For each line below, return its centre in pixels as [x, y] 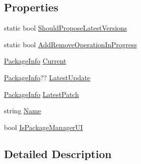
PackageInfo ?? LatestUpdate [47, 77]
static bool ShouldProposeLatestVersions [66, 28]
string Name [23, 111]
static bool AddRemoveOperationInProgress [70, 44]
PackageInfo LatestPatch [41, 94]
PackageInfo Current [35, 61]
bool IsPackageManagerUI [44, 127]
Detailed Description [58, 153]
